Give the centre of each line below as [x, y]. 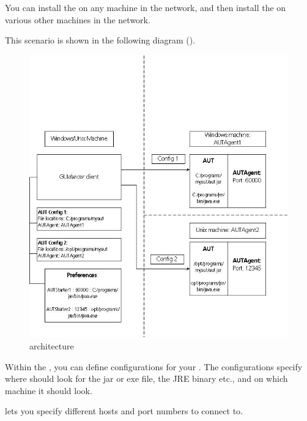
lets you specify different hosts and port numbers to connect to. [124, 411]
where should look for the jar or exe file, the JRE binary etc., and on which [146, 378]
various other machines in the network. [78, 19]
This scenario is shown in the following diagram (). [100, 40]
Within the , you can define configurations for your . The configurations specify [154, 366]
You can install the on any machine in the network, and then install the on [146, 7]
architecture [52, 345]
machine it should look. [49, 390]
